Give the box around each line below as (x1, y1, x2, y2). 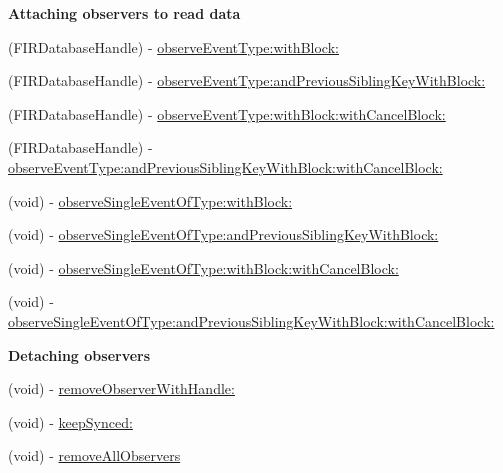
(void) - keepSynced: (8, 411, 133, 432)
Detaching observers (8, 344, 151, 365)
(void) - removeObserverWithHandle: (8, 378, 235, 399)
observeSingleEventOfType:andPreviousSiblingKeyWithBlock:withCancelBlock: (8, 310, 495, 331)
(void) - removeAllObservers (8, 445, 181, 466)
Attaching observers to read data (8, 3, 241, 23)
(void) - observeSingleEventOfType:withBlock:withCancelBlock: (8, 257, 399, 278)
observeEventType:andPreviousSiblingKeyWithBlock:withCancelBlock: (8, 156, 443, 177)
